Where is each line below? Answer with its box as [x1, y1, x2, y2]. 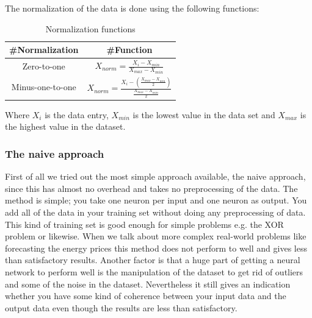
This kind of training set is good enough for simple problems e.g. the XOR [5, 217, 284, 230]
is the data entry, [45, 108, 109, 121]
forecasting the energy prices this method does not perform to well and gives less [5, 241, 307, 254]
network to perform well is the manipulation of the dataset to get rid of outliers [5, 266, 303, 278]
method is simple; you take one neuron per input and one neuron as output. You [5, 194, 307, 207]
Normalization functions [45, 22, 136, 35]
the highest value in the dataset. [5, 120, 126, 133]
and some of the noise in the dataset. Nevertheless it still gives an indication [5, 277, 291, 290]
